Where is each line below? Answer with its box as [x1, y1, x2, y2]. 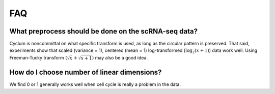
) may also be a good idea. [92, 54, 148, 60]
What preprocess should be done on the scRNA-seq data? [9, 27, 198, 36]
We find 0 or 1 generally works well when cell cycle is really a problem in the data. [9, 81, 181, 87]
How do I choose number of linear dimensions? [9, 68, 162, 77]
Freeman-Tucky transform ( [9, 54, 67, 60]
